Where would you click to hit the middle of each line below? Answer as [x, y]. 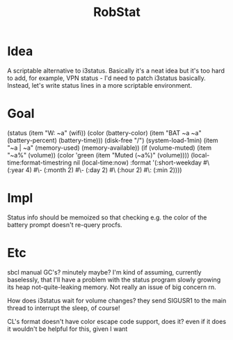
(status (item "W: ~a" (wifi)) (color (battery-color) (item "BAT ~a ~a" [104, 132]
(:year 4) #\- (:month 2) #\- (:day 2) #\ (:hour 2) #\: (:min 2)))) [95, 170]
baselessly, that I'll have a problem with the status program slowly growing [114, 279]
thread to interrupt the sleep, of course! [64, 308]
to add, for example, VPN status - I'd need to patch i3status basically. [107, 78]
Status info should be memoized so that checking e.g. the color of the [107, 217]
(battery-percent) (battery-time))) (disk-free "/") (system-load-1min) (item [113, 140]
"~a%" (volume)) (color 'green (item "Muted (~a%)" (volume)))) [98, 155]
